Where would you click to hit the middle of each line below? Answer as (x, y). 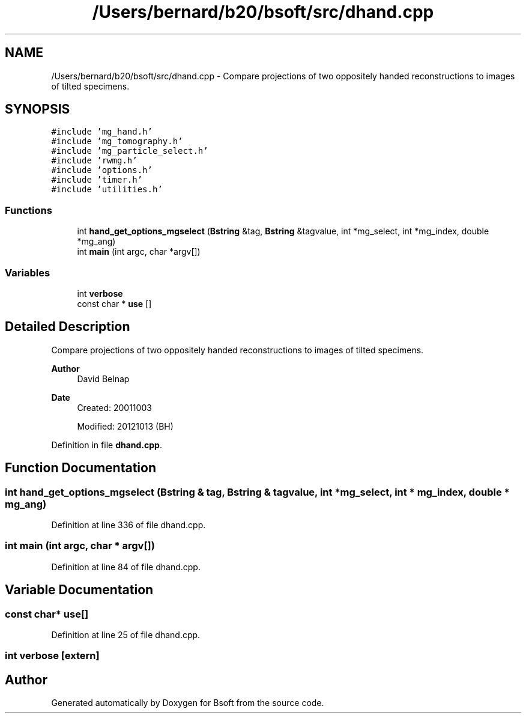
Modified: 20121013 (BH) (125, 426)
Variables (28, 272)
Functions (29, 210)
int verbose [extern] (52, 656)
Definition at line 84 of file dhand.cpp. (126, 567)
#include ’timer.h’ (97, 180)
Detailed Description (68, 327)
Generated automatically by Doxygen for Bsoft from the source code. (188, 703)
